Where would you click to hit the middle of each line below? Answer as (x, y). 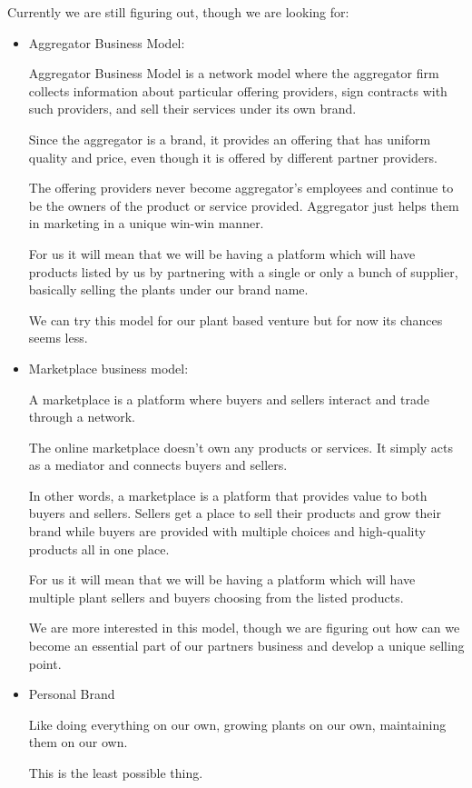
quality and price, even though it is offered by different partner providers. (233, 157)
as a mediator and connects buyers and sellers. (158, 465)
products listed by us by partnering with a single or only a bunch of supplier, (243, 271)
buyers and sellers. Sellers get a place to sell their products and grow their (235, 513)
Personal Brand (72, 694)
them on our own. (78, 742)
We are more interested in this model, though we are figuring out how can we (244, 628)
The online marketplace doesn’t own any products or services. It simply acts (241, 447)
